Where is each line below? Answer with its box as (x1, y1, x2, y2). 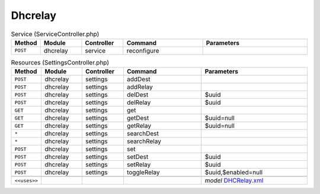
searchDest (126, 130, 159, 138)
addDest (126, 75, 151, 83)
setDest (126, 153, 149, 161)
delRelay (126, 98, 151, 106)
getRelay (126, 122, 152, 130)
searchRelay (126, 137, 161, 145)
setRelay (126, 160, 151, 169)
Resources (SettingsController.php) (11, 59, 110, 67)
